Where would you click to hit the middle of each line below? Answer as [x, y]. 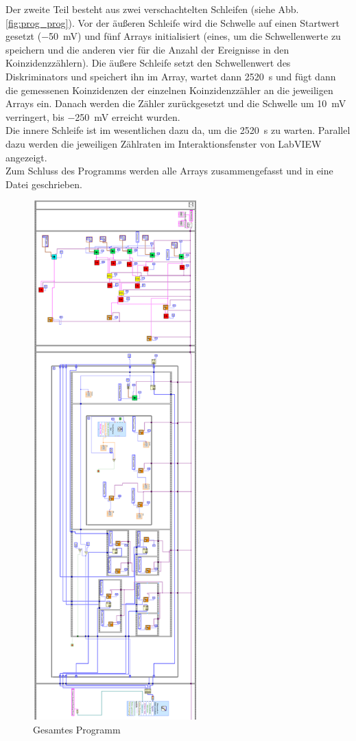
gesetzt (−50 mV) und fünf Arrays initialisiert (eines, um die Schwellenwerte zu [173, 36]
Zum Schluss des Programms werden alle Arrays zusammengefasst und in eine [169, 171]
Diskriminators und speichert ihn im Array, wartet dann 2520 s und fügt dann [171, 76]
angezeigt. [26, 157]
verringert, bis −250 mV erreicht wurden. [93, 116]
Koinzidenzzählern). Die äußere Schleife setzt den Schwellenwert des [148, 63]
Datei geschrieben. [44, 184]
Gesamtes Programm [77, 729]
